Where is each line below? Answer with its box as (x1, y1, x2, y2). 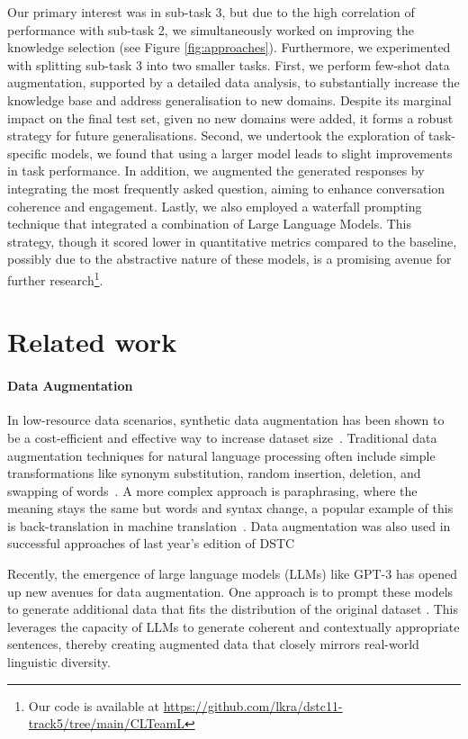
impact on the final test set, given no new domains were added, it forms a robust (7, 108, 454, 127)
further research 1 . (7, 267, 103, 289)
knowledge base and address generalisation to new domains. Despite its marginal (7, 90, 452, 109)
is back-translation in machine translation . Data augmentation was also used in (7, 516, 451, 535)
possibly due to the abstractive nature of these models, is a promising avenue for (7, 249, 452, 268)
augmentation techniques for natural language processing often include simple (7, 446, 436, 464)
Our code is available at (28, 696, 159, 715)
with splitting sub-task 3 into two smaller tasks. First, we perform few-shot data (7, 55, 450, 74)
